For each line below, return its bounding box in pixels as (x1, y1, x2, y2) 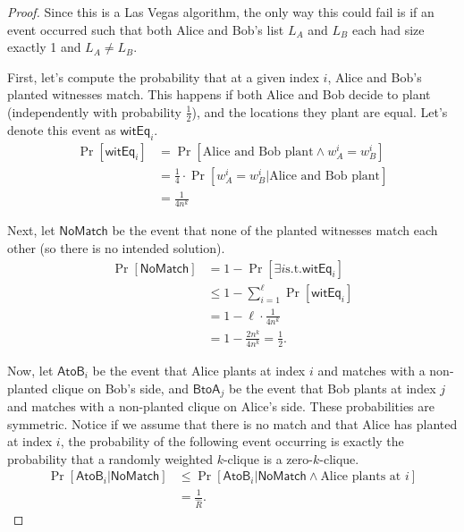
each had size (351, 20, 425, 38)
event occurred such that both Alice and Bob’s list (7, 20, 284, 38)
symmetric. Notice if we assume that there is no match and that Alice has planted (7, 414, 458, 433)
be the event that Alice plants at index (92, 361, 306, 380)
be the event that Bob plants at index (228, 378, 436, 397)
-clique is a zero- (223, 449, 313, 468)
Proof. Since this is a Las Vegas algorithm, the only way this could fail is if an (7, 3, 434, 21)
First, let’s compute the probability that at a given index (7, 67, 319, 86)
